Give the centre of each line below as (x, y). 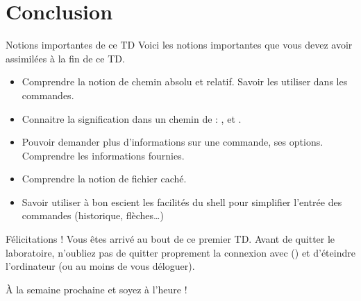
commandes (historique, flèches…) (93, 215)
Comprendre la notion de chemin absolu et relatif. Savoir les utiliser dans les (185, 81)
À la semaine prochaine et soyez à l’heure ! (96, 289)
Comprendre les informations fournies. (103, 155)
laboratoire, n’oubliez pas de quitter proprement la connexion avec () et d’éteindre (180, 252)
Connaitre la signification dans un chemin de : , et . (132, 118)
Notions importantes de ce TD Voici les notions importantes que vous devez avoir (179, 45)
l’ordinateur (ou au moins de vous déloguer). (100, 266)
